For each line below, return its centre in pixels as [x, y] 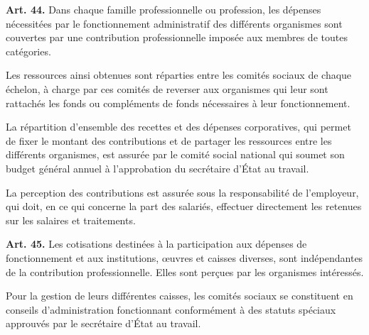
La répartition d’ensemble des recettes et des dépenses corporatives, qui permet [178, 127]
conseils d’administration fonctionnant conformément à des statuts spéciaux [171, 309]
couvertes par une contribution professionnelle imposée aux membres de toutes [177, 37]
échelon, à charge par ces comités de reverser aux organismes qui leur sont [167, 88]
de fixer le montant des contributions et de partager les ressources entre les [169, 140]
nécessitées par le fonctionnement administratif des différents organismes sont [174, 23]
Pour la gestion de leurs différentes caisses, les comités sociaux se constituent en [180, 296]
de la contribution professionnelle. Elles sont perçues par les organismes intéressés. [185, 271]
